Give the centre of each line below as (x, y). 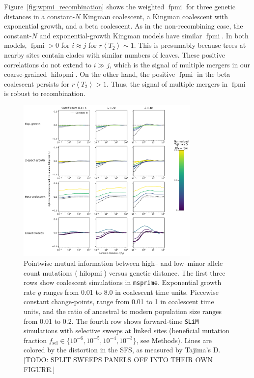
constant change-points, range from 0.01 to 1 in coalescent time (119, 301)
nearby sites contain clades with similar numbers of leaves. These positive (114, 54)
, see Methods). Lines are (174, 340)
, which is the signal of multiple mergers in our (180, 64)
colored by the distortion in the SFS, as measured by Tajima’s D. (122, 350)
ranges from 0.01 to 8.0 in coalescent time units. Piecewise (131, 292)
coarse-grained (26, 74)
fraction (35, 340)
